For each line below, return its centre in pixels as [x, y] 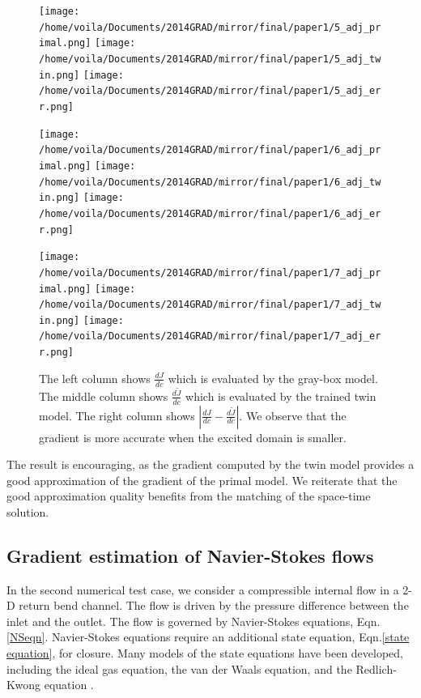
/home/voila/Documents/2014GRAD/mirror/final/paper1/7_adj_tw [210, 305]
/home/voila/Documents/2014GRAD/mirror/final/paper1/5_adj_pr [210, 27]
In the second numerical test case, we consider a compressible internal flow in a [203, 589]
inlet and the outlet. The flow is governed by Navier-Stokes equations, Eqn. [193, 621]
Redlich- [376, 668]
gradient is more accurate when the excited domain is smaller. [193, 437]
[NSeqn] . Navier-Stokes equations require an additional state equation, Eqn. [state [208, 637]
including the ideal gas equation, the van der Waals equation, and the [179, 668]
